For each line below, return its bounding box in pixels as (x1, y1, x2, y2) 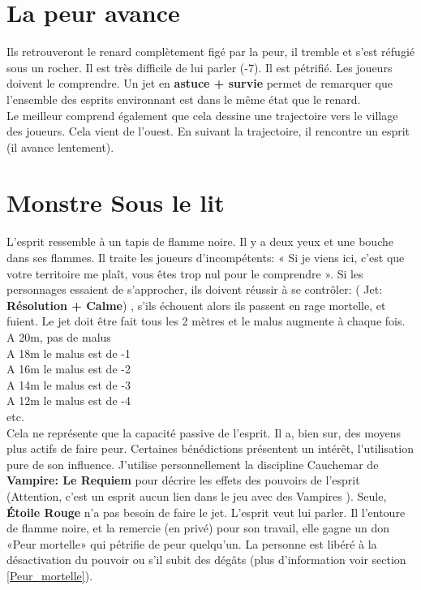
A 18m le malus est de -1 (6, 344, 131, 361)
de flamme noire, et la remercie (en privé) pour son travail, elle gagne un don (6, 519, 390, 536)
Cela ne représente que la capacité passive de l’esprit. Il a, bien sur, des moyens (6, 424, 401, 441)
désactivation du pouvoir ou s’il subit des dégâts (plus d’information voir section (6, 551, 406, 568)
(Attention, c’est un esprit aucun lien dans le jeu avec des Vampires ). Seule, (6, 487, 387, 504)
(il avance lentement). (6, 138, 114, 155)
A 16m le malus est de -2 (6, 360, 131, 377)
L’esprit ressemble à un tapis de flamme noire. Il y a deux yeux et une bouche (6, 233, 393, 250)
